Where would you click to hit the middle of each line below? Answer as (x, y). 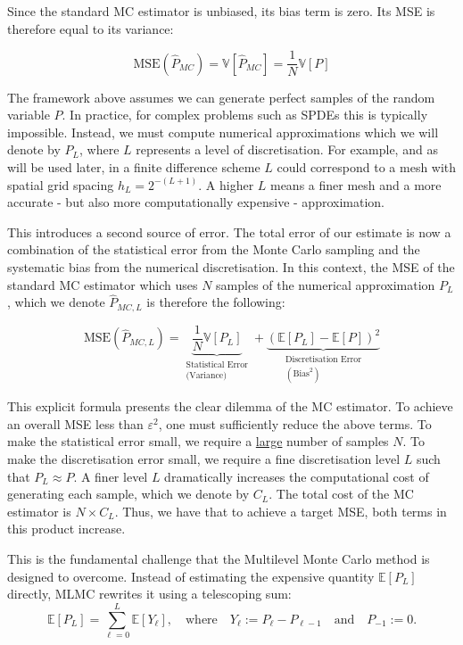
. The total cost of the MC (341, 494)
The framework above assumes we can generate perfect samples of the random (221, 97)
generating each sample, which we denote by (128, 494)
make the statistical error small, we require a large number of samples (198, 441)
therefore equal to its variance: (91, 28)
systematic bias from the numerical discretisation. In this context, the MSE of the (231, 267)
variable (29, 115)
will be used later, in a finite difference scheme (134, 167)
